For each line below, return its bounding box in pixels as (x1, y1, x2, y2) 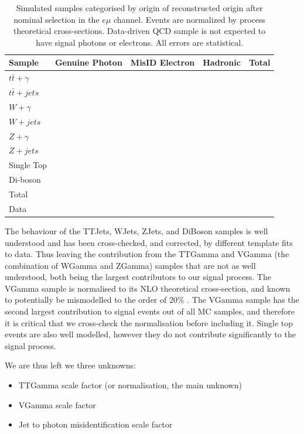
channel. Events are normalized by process (113, 13, 266, 25)
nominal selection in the (13, 13, 100, 25)
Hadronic (203, 56, 241, 69)
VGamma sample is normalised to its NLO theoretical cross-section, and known (5, 282, 291, 294)
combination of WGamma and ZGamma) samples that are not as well (5, 259, 256, 271)
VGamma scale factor (18, 398, 96, 411)
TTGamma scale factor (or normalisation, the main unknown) (18, 379, 242, 391)
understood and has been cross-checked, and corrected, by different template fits (5, 236, 293, 248)
